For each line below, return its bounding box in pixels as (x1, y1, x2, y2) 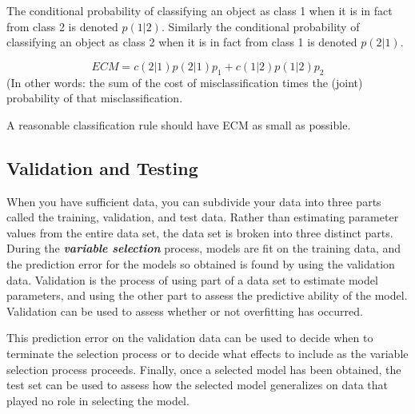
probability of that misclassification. (6, 90, 183, 106)
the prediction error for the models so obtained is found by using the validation (6, 255, 395, 272)
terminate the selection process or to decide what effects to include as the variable (6, 344, 409, 361)
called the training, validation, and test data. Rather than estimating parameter (6, 209, 399, 225)
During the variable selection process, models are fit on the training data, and (6, 240, 401, 257)
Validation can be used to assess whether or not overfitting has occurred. (6, 302, 363, 319)
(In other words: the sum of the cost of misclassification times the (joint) (6, 74, 363, 90)
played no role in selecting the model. (6, 392, 190, 408)
